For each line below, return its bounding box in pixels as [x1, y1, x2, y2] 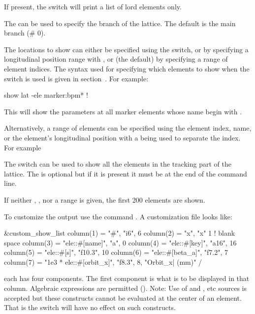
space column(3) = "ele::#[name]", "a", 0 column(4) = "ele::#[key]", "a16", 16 [4, 237, 237, 247]
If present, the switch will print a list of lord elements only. [4, 1, 182, 11]
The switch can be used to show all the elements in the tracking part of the [4, 159, 231, 169]
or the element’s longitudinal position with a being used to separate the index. [4, 132, 241, 142]
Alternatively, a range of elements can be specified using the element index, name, [4, 123, 252, 133]
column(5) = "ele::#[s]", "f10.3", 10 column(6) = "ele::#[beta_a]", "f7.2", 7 [4, 247, 228, 257]
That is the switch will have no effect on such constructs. [4, 302, 176, 313]
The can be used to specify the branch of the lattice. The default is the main [4, 18, 236, 28]
